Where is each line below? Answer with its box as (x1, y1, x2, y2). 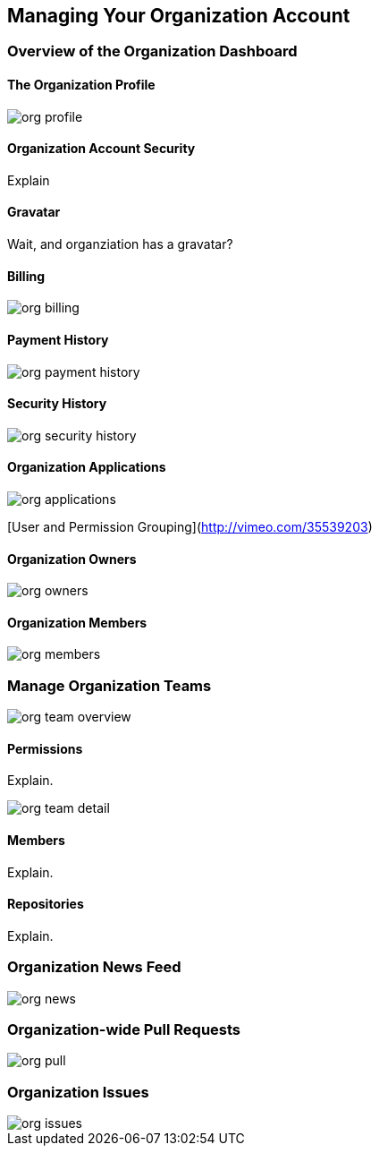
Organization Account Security (7, 141, 196, 157)
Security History (7, 396, 107, 412)
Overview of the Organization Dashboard (7, 42, 298, 61)
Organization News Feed (7, 958, 181, 977)
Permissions (7, 740, 83, 756)
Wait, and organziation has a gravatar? (7, 236, 233, 252)
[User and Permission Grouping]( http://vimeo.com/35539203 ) (7, 518, 373, 534)
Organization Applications (7, 459, 166, 475)
